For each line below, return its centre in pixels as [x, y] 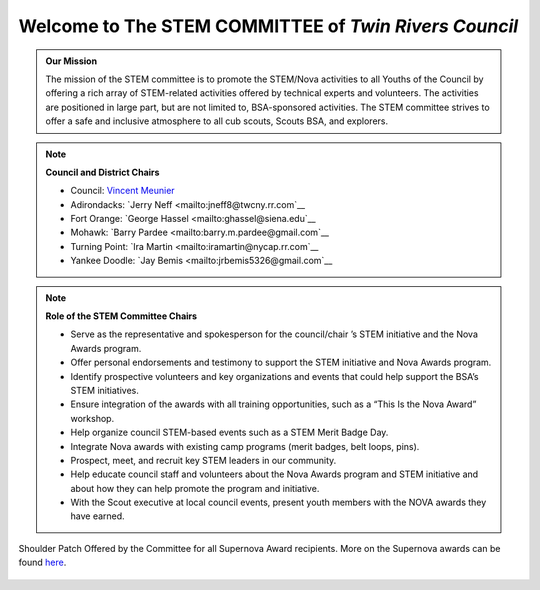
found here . [42, 562]
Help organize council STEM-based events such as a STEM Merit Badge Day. [229, 432]
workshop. [92, 418]
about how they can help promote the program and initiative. [195, 488]
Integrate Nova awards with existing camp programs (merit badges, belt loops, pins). [245, 446]
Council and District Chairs [102, 172]
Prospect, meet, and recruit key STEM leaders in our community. [203, 460]
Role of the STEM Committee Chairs [121, 316]
